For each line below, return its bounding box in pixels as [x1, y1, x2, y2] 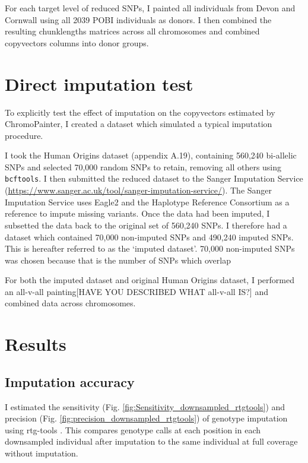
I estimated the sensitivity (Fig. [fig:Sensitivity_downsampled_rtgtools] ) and [5, 400, 285, 413]
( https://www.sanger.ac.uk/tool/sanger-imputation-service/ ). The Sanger [5, 184, 272, 196]
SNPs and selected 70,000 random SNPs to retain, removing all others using [5, 160, 282, 173]
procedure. [5, 129, 43, 141]
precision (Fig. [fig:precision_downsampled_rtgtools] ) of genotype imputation [5, 412, 288, 424]
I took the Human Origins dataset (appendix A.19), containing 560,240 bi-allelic [5, 149, 297, 161]
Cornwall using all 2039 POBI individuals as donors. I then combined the [5, 13, 272, 26]
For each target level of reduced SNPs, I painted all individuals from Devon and [5, 2, 296, 14]
